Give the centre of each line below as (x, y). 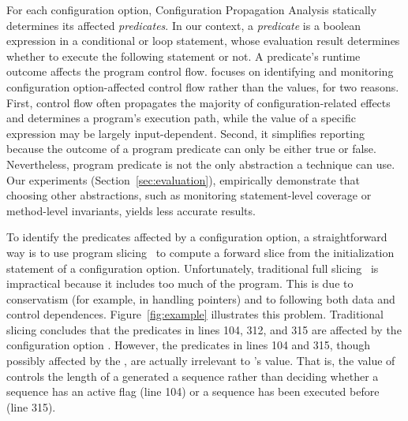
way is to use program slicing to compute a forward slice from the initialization (200, 252)
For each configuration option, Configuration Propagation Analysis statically (192, 9)
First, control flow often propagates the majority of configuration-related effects (198, 102)
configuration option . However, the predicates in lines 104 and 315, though (189, 345)
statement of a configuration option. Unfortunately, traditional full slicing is (193, 268)
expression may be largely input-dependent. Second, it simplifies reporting (185, 133)
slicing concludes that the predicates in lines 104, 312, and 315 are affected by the (204, 329)
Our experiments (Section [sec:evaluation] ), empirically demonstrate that (183, 179)
